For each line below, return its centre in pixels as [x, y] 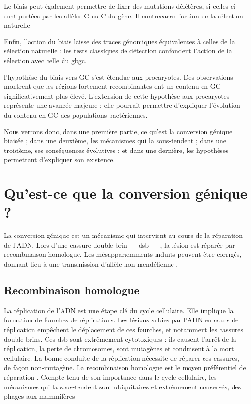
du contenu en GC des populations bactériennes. [76, 114]
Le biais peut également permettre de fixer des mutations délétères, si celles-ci [120, 6]
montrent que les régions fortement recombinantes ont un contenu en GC [112, 86]
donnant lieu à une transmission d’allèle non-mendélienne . [91, 264]
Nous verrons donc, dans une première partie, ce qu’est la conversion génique [118, 131]
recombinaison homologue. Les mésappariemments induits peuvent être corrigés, [123, 254]
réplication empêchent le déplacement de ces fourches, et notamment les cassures [124, 329]
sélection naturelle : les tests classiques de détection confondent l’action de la [118, 51]
